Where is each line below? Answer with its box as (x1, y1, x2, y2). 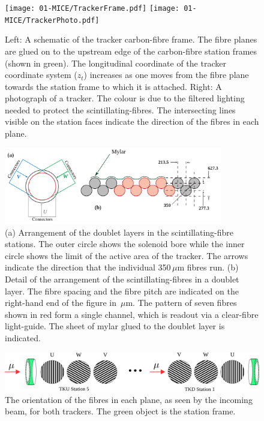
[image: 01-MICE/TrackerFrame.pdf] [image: (5, 4, 180, 13)
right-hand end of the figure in (5, 296, 117, 309)
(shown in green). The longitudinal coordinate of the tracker (5, 56, 226, 69)
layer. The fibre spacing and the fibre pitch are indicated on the (5, 284, 239, 297)
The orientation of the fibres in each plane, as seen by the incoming (5, 393, 253, 405)
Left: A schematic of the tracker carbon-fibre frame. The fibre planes (5, 33, 257, 46)
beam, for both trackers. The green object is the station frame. (5, 405, 236, 417)
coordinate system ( (5, 68, 77, 81)
